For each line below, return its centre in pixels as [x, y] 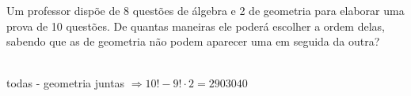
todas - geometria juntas [66, 83]
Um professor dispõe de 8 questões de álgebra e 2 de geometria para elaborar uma [205, 10]
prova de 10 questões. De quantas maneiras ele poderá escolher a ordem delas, [196, 26]
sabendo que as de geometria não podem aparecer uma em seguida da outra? [193, 41]
